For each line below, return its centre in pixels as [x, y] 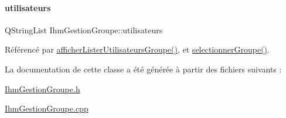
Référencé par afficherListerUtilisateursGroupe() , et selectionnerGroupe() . [137, 49]
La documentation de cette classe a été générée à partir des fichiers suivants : [143, 69]
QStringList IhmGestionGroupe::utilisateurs [84, 29]
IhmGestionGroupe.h [42, 88]
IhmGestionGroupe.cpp [47, 108]
